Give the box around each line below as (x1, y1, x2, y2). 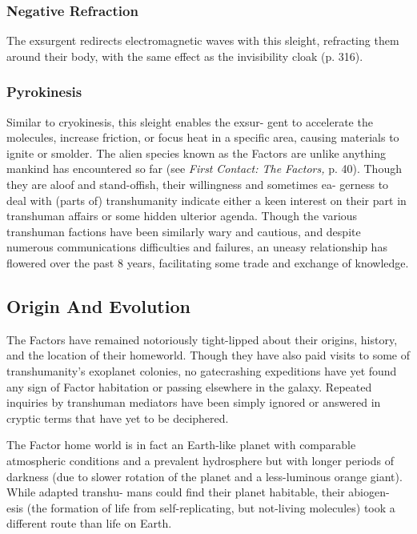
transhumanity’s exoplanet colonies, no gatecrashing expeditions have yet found (6, 362, 397, 379)
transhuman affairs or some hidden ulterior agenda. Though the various (6, 207, 358, 224)
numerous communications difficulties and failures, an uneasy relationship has (6, 239, 387, 255)
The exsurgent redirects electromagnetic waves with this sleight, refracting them (6, 32, 399, 49)
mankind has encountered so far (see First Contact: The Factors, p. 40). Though (6, 160, 402, 177)
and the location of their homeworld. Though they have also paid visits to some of (6, 347, 410, 363)
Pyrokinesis (6, 82, 82, 102)
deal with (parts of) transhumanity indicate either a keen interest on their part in (6, 191, 407, 208)
